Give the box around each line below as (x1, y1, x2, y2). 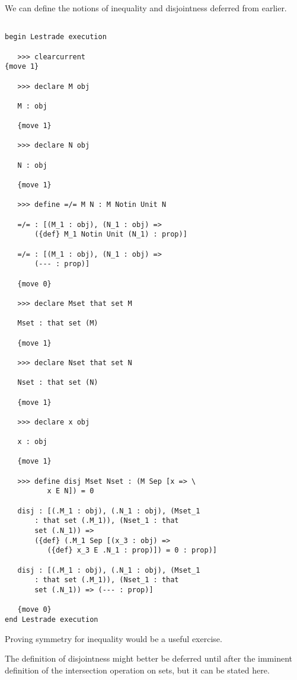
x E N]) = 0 (47, 487, 94, 496)
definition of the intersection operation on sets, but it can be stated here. (5, 663, 270, 676)
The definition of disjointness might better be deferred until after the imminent (5, 652, 292, 665)
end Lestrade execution (5, 615, 98, 624)
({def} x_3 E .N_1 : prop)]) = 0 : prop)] (47, 546, 217, 555)
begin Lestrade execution (5, 33, 107, 41)
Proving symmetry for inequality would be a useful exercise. (5, 632, 222, 644)
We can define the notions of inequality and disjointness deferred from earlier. (5, 2, 287, 14)
